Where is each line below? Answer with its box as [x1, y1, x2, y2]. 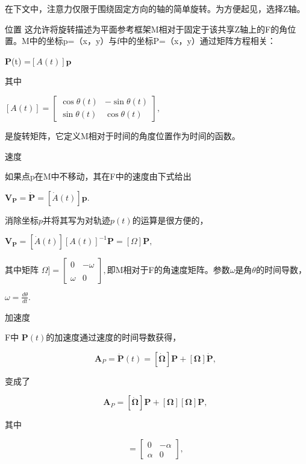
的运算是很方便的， [132, 213, 208, 226]
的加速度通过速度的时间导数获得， [46, 331, 181, 343]
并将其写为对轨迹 [43, 213, 111, 226]
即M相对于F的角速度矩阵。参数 [107, 263, 230, 276]
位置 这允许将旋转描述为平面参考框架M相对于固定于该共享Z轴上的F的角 [5, 22, 288, 35]
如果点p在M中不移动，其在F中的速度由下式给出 [5, 170, 192, 183]
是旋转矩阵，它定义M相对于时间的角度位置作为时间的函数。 [5, 129, 240, 142]
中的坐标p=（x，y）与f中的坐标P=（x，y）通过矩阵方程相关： [29, 34, 276, 47]
